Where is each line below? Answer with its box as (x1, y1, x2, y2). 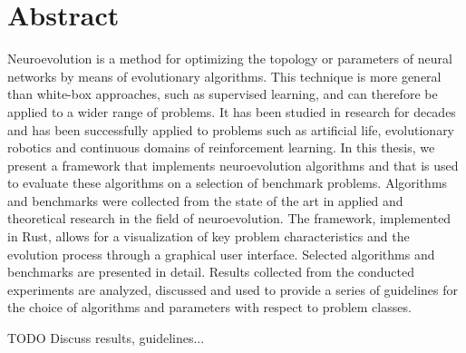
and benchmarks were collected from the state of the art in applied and (7, 191, 403, 210)
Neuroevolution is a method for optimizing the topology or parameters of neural (7, 49, 452, 68)
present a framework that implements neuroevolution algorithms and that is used (7, 155, 459, 174)
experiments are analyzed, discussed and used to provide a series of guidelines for (7, 279, 459, 299)
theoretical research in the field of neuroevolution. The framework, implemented (7, 209, 451, 228)
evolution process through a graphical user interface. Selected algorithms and (7, 244, 435, 263)
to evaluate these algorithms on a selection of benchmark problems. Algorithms (7, 173, 448, 192)
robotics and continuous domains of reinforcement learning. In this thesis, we (7, 138, 435, 157)
